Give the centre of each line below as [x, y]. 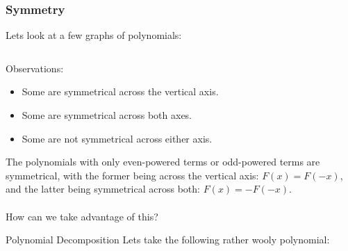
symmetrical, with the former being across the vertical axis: [132, 175]
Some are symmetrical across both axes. [107, 115]
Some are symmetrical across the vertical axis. [120, 91]
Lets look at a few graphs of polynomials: [94, 35]
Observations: [35, 68]
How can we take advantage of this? [82, 216]
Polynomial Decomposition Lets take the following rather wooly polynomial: [168, 240]
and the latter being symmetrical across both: [103, 189]
